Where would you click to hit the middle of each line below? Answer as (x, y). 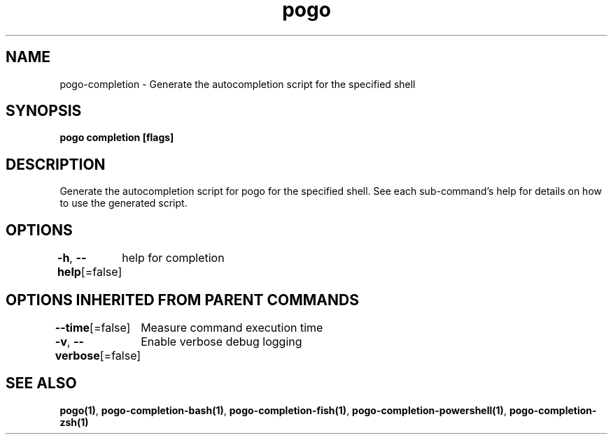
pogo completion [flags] (117, 138)
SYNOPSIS (44, 111)
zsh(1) (74, 422)
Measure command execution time (232, 327)
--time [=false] (93, 327)
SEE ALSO (41, 383)
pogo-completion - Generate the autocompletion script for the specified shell (238, 84)
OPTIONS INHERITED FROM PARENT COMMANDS (182, 300)
